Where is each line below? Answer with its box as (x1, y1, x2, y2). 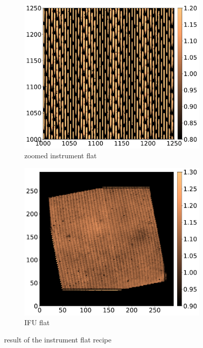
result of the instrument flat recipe (4, 334, 112, 344)
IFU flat (24, 317, 50, 328)
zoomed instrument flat (24, 150, 97, 161)
